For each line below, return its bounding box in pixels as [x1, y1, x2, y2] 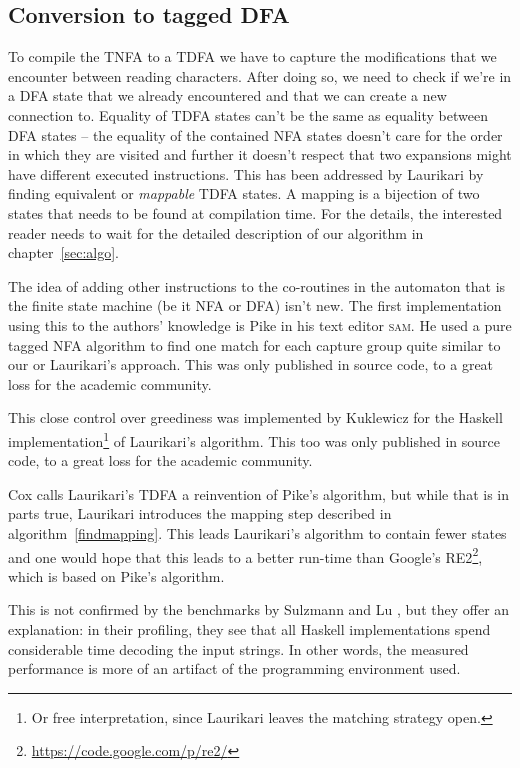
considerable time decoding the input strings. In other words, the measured [8, 638, 469, 659]
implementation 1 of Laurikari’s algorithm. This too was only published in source [8, 427, 500, 451]
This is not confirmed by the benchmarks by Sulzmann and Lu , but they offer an [8, 599, 510, 620]
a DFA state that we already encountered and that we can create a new [8, 85, 447, 106]
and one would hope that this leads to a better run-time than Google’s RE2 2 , [8, 543, 483, 567]
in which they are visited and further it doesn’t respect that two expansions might [8, 144, 512, 165]
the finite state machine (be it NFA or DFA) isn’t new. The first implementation [8, 295, 502, 316]
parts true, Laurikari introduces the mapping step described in [8, 503, 392, 524]
